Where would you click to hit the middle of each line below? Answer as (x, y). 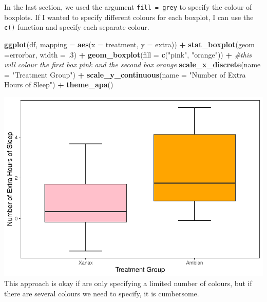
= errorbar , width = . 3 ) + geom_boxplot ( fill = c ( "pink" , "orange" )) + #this (128, 54)
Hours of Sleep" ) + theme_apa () (59, 84)
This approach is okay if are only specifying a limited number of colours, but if (128, 283)
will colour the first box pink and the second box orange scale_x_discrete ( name (132, 64)
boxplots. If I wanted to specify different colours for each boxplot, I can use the (129, 17)
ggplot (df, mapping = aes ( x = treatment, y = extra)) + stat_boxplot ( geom (129, 44)
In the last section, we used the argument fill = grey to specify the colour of (128, 7)
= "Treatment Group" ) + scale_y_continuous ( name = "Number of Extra (125, 74)
